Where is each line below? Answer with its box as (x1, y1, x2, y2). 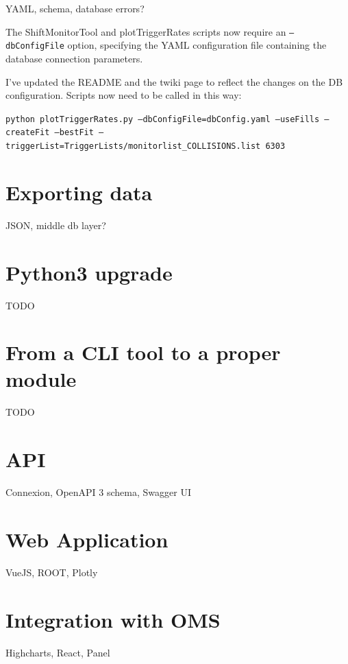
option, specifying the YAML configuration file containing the (67, 38, 327, 52)
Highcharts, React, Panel (5, 645, 110, 659)
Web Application (5, 525, 169, 553)
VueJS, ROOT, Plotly (5, 565, 98, 579)
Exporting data (5, 178, 153, 206)
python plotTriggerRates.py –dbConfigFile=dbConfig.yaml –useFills (5, 114, 320, 124)
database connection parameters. (5, 51, 143, 65)
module (5, 365, 77, 393)
